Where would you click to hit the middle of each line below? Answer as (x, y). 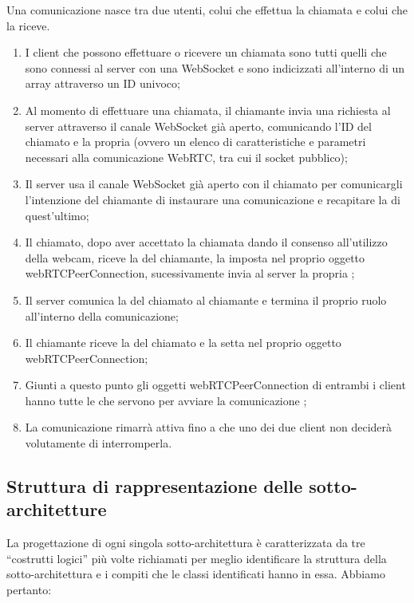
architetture (57, 509)
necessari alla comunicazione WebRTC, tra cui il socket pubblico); (186, 157)
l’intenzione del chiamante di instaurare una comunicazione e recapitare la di (213, 199)
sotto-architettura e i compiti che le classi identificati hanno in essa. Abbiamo (196, 574)
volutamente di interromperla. (99, 443)
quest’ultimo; (57, 215)
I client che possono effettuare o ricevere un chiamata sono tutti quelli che (206, 52)
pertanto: (29, 590)
